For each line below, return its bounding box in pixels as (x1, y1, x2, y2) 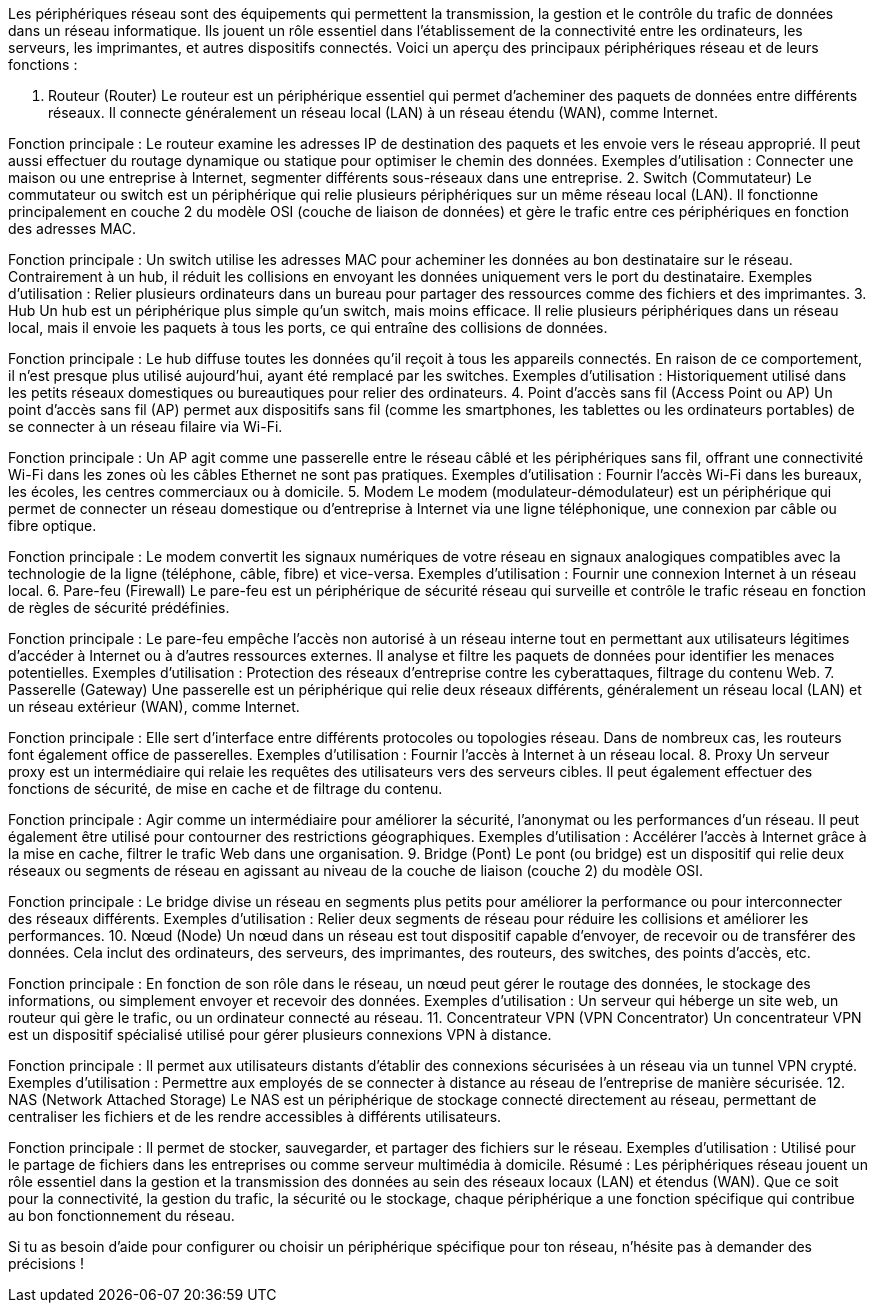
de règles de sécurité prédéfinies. (8, 599, 230, 616)
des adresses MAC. (8, 220, 137, 237)
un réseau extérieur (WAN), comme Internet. (8, 698, 300, 715)
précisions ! (8, 1255, 84, 1272)
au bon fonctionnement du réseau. (8, 1207, 235, 1224)
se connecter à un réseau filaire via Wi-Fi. (8, 418, 283, 435)
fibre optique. (8, 517, 97, 534)
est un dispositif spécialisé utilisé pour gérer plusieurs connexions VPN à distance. (8, 1026, 552, 1043)
